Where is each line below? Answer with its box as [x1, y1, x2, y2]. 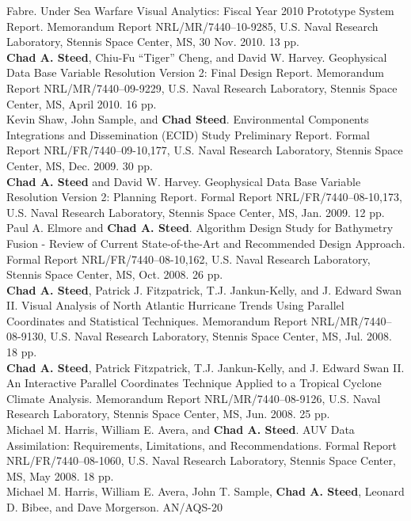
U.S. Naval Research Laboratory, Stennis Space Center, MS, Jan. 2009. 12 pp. [6, 203, 385, 220]
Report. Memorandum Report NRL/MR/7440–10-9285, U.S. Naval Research [6, 17, 379, 34]
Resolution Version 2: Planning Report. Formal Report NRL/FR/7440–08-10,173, [6, 188, 402, 205]
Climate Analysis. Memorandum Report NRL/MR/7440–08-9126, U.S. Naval [6, 390, 381, 406]
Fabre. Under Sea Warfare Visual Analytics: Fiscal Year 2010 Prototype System [6, 2, 394, 18]
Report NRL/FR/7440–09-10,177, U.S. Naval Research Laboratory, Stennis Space [6, 142, 403, 158]
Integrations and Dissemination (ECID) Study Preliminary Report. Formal [6, 126, 370, 143]
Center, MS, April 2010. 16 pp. [6, 95, 157, 112]
